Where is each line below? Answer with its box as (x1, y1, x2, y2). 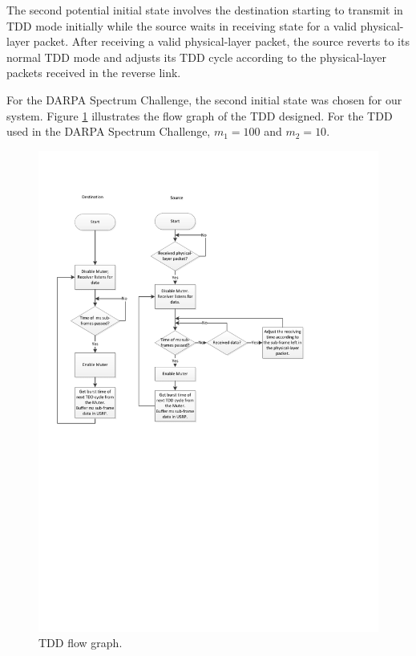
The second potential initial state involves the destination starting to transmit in (6, 2, 403, 18)
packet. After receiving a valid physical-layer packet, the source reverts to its (33, 33, 410, 50)
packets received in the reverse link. (6, 64, 181, 81)
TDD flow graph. (38, 634, 123, 651)
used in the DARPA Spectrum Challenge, (6, 123, 211, 140)
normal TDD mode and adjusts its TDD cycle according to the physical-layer (6, 48, 387, 65)
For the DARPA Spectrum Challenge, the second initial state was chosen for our (6, 91, 402, 108)
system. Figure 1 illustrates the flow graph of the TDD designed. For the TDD (6, 107, 393, 124)
